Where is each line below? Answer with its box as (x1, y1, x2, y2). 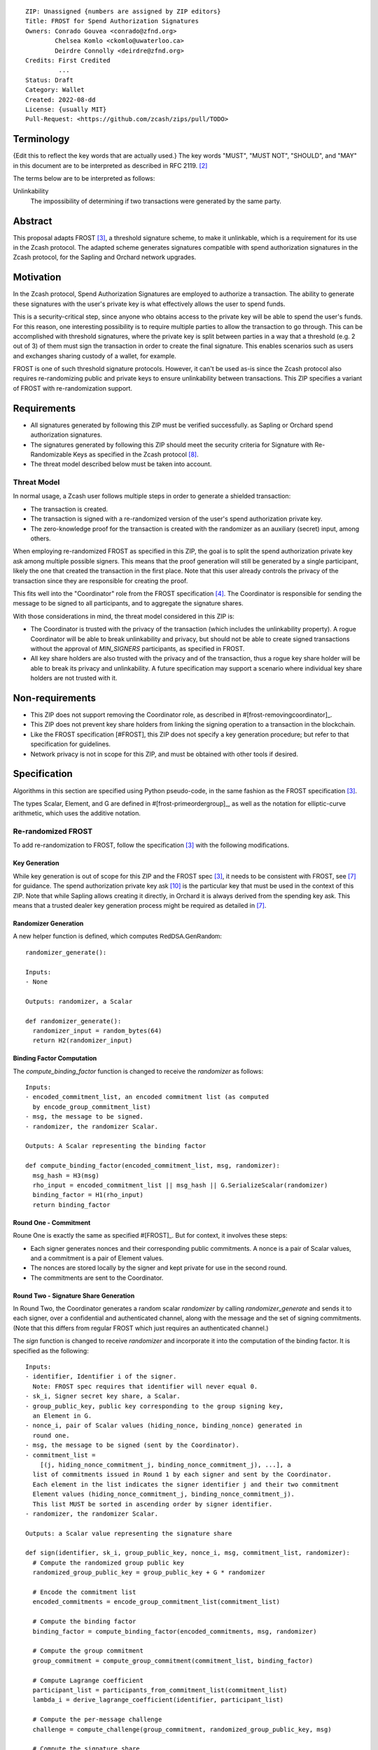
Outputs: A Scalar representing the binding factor (25, 1142, 206, 1150)
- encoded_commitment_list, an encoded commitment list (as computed (25, 1093, 269, 1101)
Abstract (13, 215, 52, 227)
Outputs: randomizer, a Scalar (25, 997, 133, 1005)
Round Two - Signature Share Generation (13, 1291, 135, 1300)
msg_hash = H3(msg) (32, 1171, 99, 1179)
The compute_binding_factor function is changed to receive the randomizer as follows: (13, 1067, 264, 1075)
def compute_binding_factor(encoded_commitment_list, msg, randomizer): (25, 1162, 280, 1170)
